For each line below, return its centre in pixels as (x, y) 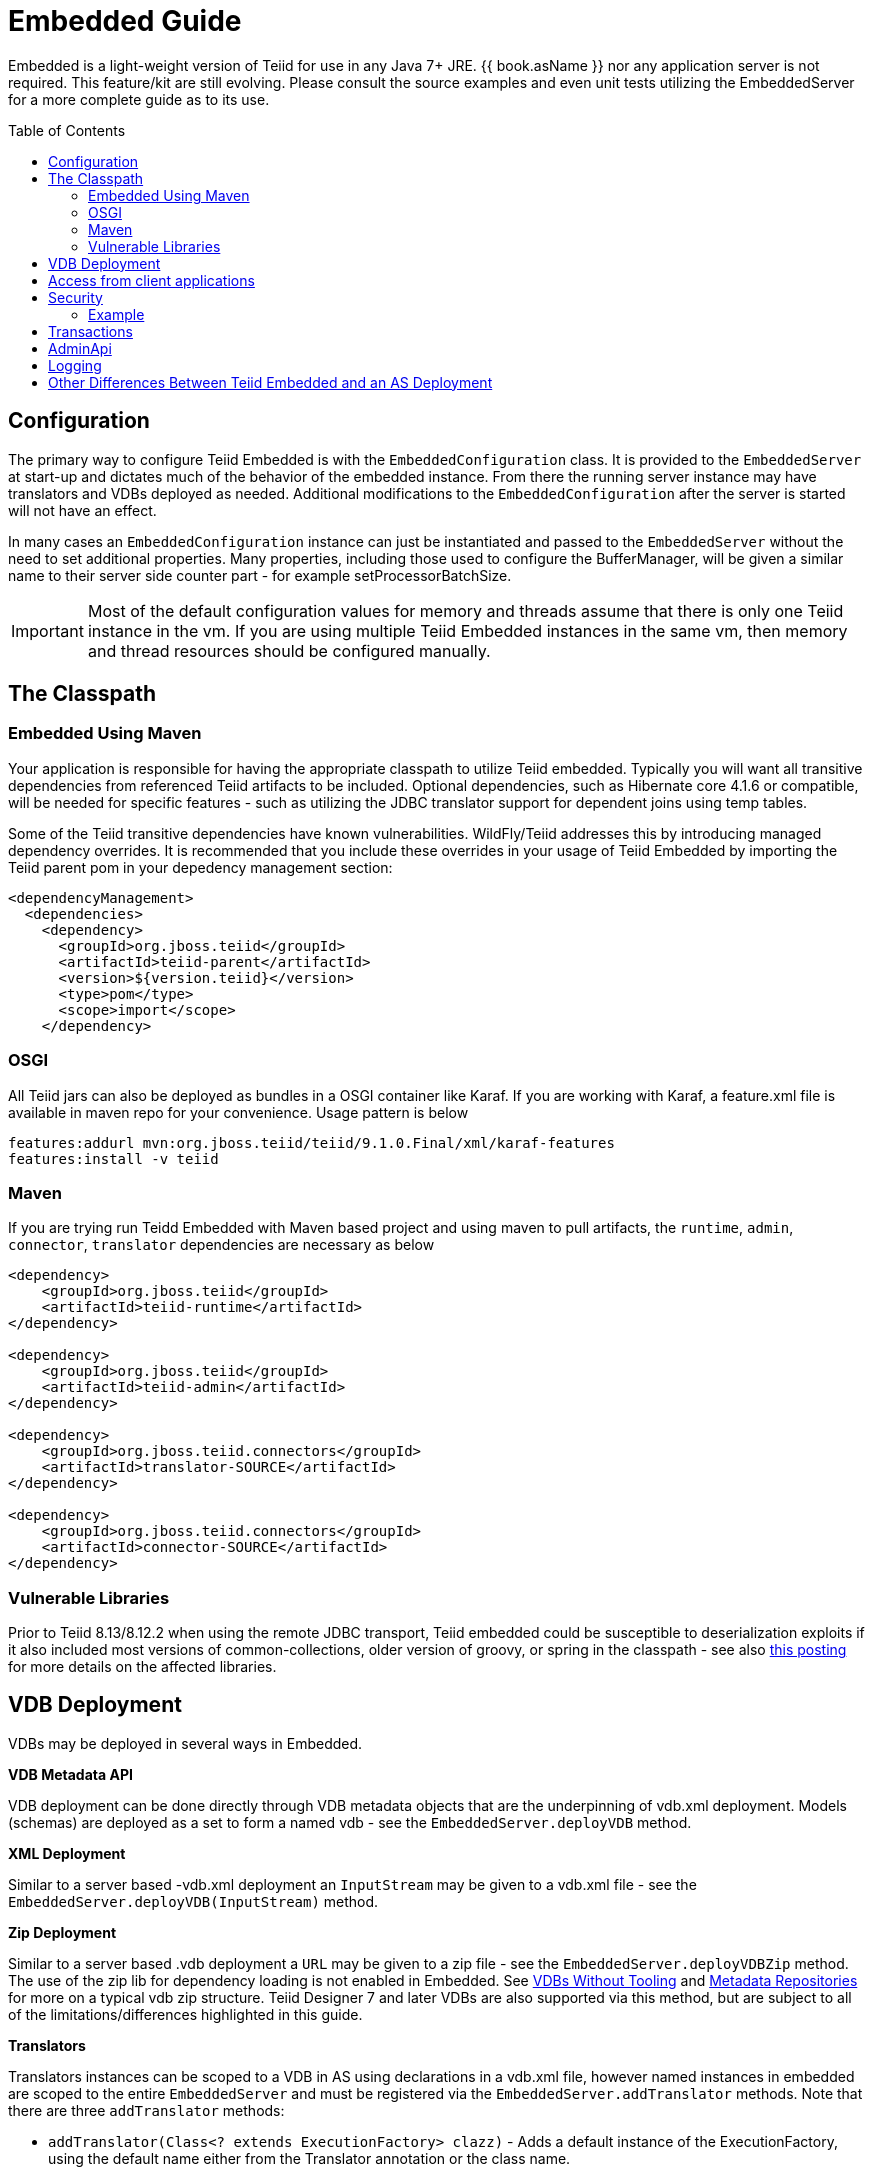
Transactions (90, 331)
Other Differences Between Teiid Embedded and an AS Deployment (270, 382)
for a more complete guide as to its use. (139, 99)
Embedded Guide (125, 21)
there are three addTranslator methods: (146, 2110)
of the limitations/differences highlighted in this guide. (185, 2014)
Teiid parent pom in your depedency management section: (200, 867)
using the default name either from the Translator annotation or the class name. (309, 2158)
